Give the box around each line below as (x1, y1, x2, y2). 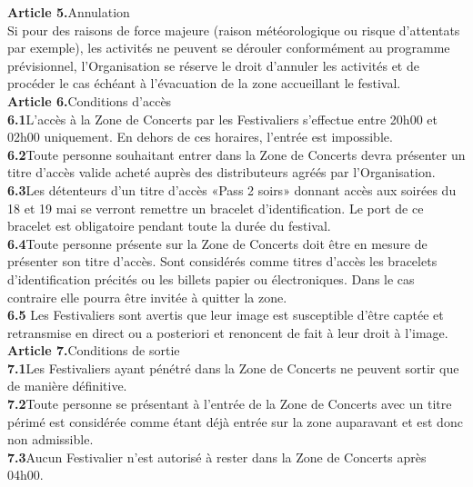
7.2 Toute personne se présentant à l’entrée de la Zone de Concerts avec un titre (7, 394, 452, 413)
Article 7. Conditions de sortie (7, 341, 180, 360)
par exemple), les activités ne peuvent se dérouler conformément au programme (7, 38, 450, 57)
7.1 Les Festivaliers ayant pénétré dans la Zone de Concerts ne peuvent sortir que (7, 358, 459, 377)
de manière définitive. (7, 376, 127, 395)
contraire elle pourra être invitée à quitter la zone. (7, 287, 287, 306)
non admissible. (7, 430, 94, 449)
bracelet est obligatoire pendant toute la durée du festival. (7, 216, 331, 235)
